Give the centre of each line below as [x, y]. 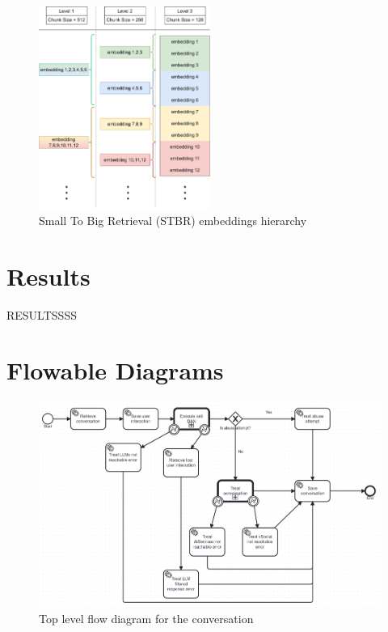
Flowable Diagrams [115, 370]
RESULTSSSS [42, 314]
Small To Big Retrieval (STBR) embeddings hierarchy [173, 220]
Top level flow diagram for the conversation [146, 618]
